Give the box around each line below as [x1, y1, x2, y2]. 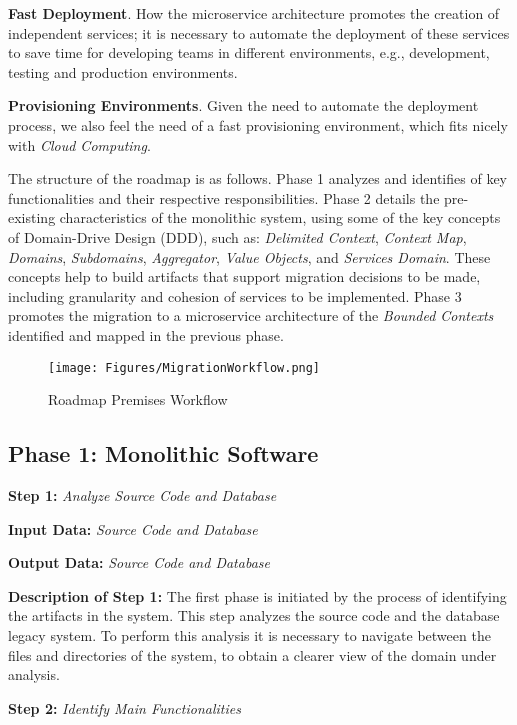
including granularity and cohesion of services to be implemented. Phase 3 [8, 285, 462, 306]
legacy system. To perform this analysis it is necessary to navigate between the [8, 624, 491, 645]
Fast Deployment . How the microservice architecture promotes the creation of [8, 3, 500, 23]
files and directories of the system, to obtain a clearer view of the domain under [8, 644, 497, 665]
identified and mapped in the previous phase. [8, 324, 284, 345]
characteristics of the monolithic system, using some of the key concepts [59, 207, 501, 228]
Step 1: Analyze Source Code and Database [8, 484, 277, 505]
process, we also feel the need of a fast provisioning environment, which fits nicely [8, 114, 508, 135]
